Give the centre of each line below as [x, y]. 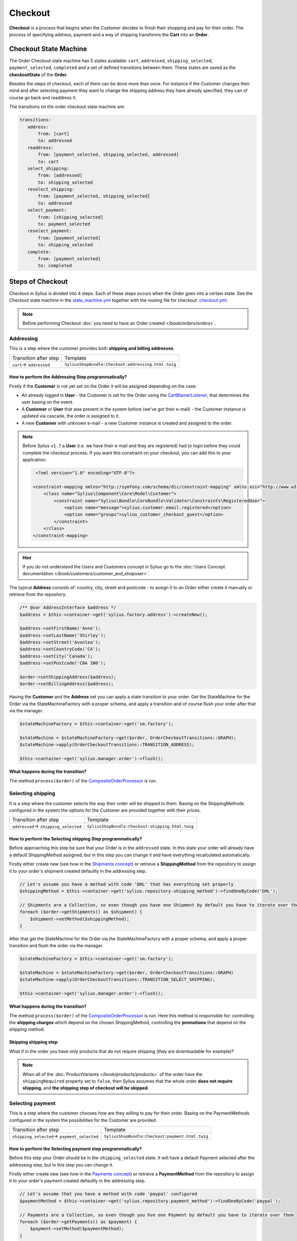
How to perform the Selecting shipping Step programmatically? [75, 839]
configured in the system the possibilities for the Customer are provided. [83, 1120]
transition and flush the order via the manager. [56, 946]
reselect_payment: [50, 231]
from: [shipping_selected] [71, 217]
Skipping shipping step [33, 1042]
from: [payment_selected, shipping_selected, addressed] [108, 155]
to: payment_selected [64, 224]
